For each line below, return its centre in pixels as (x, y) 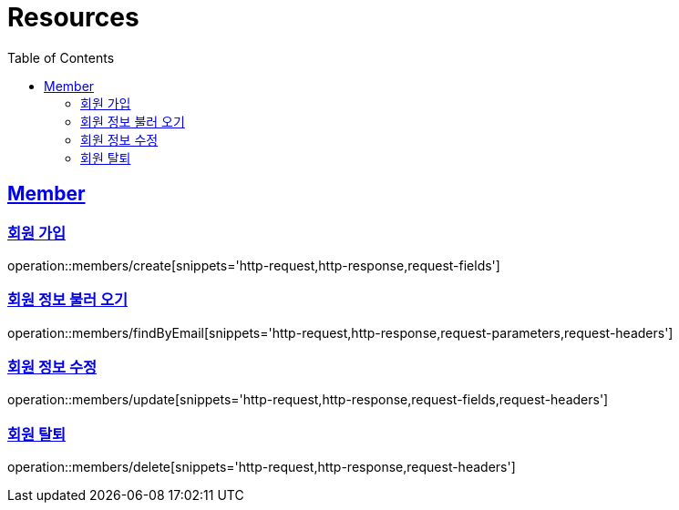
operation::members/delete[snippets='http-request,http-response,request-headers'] (262, 467)
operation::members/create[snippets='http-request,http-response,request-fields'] (254, 265)
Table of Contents (61, 57)
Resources (73, 17)
